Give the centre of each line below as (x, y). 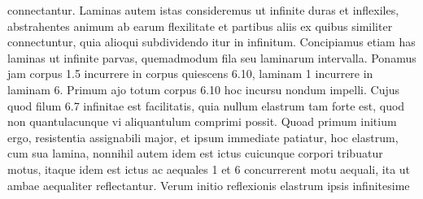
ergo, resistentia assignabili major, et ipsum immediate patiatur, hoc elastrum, (203, 137)
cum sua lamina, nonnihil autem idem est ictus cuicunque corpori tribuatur (195, 153)
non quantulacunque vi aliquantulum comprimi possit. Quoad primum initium (202, 121)
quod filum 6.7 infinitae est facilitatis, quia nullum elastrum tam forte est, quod (206, 105)
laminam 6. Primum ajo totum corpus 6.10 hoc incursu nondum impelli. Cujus (204, 89)
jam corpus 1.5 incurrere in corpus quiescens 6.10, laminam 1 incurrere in (190, 74)
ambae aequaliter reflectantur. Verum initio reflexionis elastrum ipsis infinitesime (209, 185)
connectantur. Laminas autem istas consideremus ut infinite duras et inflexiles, (203, 10)
